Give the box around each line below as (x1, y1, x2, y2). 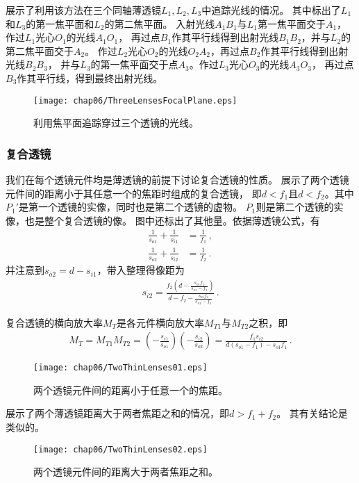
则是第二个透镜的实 (256, 199, 344, 214)
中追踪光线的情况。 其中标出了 (201, 3, 341, 17)
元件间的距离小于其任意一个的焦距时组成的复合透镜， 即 (6, 186, 262, 200)
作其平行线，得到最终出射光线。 (17, 70, 163, 85)
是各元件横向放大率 (117, 315, 205, 329)
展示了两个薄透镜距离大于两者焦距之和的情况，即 (6, 406, 229, 420)
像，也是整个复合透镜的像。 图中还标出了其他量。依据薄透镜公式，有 (6, 213, 320, 227)
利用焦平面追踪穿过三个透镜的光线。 (33, 115, 199, 130)
